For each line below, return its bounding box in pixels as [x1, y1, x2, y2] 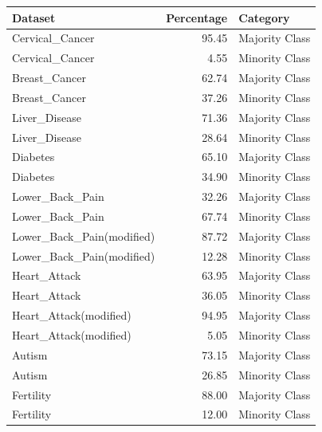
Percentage [166, 9, 228, 26]
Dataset [12, 9, 56, 26]
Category [238, 9, 290, 26]
